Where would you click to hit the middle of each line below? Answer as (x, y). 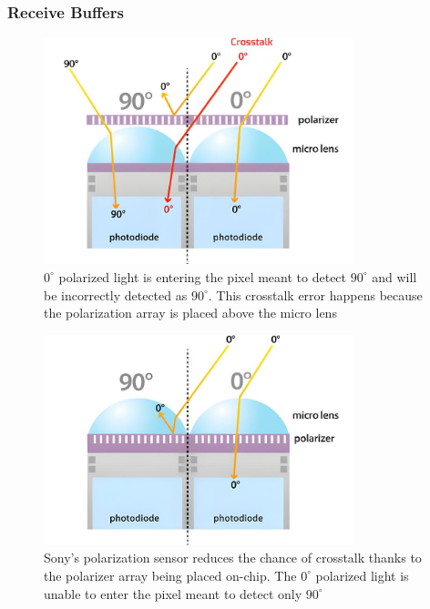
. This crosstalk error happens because (315, 294)
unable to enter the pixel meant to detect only (173, 593)
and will (394, 276)
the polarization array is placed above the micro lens (190, 313)
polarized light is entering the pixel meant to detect (203, 276)
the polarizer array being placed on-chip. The (170, 575)
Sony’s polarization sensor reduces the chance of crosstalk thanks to (233, 558)
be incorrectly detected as (116, 294)
